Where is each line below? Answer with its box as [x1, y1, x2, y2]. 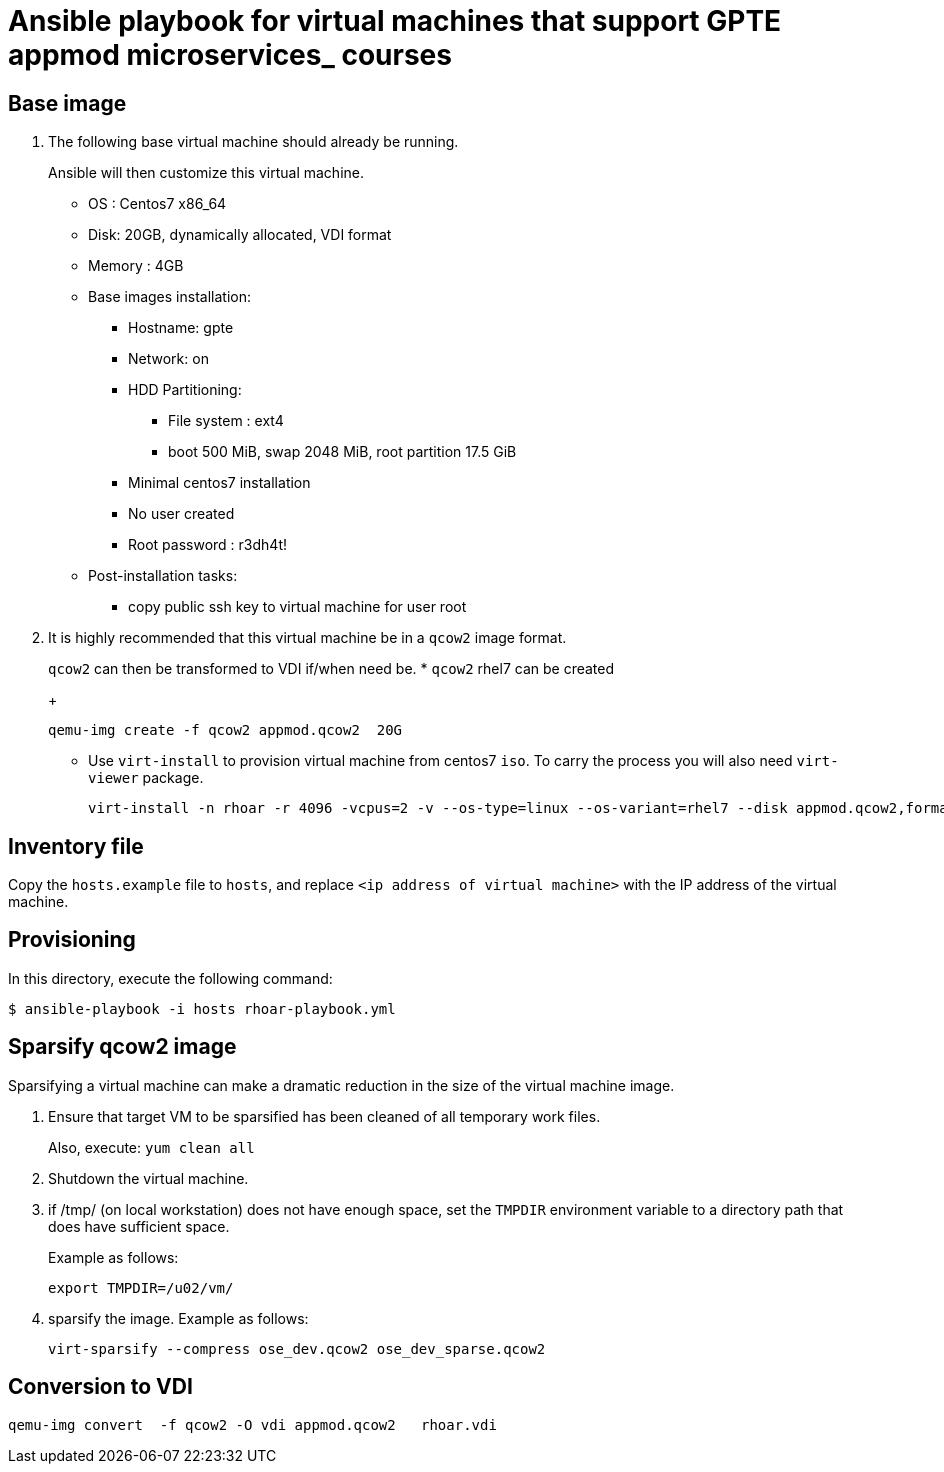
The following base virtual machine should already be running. [48, 133, 459, 151]
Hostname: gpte [128, 319, 234, 337]
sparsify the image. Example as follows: [48, 1309, 309, 1327]
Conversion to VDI [8, 1374, 193, 1400]
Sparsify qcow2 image [8, 1034, 237, 1060]
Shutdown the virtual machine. [48, 1169, 249, 1187]
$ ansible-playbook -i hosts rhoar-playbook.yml [8, 1000, 396, 1017]
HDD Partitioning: [128, 381, 242, 399]
